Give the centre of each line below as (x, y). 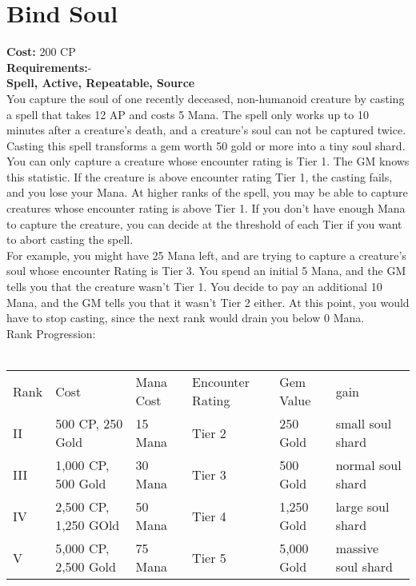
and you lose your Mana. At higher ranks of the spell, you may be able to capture (207, 192)
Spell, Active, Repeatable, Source (101, 83)
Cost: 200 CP (41, 52)
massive (357, 548)
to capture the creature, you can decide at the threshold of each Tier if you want (204, 223)
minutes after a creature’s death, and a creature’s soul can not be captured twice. (206, 130)
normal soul (368, 465)
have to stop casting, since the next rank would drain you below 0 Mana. (186, 318)
